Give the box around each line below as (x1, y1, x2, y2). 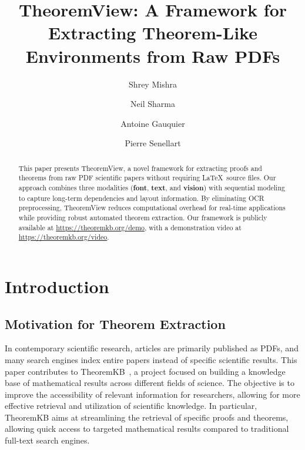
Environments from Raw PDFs (25, 43, 280, 68)
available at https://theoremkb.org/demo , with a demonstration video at (18, 222, 242, 232)
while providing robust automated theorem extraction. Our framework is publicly (18, 212, 267, 222)
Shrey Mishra (129, 78, 177, 90)
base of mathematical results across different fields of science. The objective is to (5, 377, 294, 389)
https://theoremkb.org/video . (18, 232, 109, 242)
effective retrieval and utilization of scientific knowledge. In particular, (5, 399, 257, 412)
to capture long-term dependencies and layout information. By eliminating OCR (18, 193, 264, 203)
